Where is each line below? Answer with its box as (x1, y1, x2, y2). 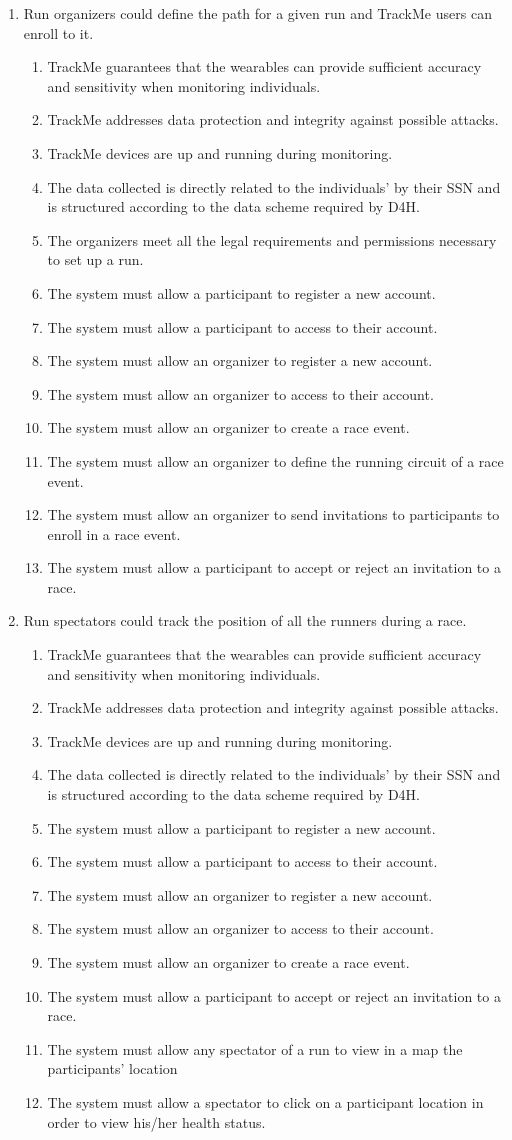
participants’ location (47, 1058, 178, 1079)
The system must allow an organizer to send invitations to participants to (47, 504, 500, 525)
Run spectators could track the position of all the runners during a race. (23, 610, 467, 631)
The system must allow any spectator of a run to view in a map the (47, 1038, 463, 1059)
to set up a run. (47, 249, 144, 270)
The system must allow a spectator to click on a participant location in (47, 1091, 484, 1112)
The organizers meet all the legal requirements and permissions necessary (47, 229, 497, 250)
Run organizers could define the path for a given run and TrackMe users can (23, 3, 492, 23)
